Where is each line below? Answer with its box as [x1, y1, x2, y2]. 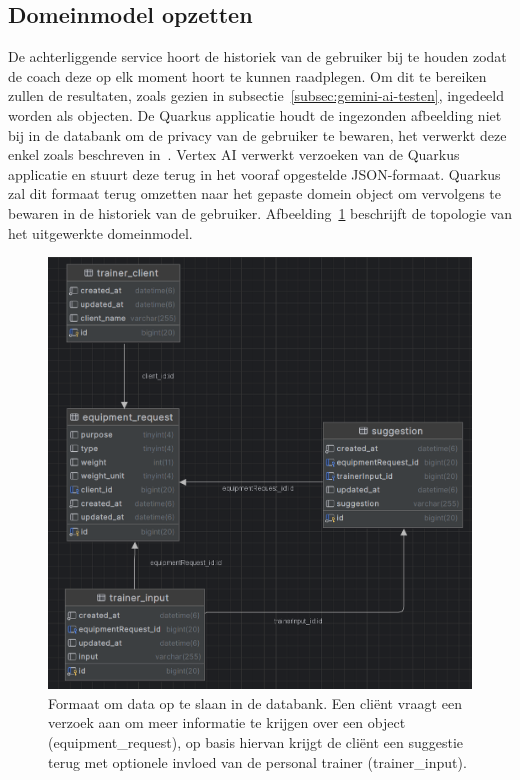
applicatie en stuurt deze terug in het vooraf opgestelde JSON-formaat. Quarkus [8, 163, 501, 184]
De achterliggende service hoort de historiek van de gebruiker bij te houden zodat [8, 46, 507, 67]
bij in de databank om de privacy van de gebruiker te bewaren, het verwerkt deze [8, 124, 507, 145]
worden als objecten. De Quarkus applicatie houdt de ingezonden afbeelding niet [8, 104, 502, 125]
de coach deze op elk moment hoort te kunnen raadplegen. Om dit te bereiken [8, 65, 487, 86]
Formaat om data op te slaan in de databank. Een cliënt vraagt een [48, 692, 462, 713]
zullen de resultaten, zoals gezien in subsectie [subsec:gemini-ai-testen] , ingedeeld [8, 85, 504, 106]
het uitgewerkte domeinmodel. [8, 222, 193, 243]
